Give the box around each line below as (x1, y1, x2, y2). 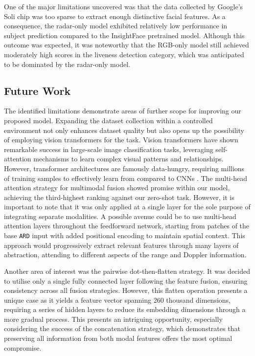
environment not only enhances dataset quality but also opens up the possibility (4, 125, 244, 135)
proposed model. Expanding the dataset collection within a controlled (4, 115, 213, 125)
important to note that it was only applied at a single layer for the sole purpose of (4, 201, 251, 212)
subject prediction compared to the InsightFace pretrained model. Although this (4, 30, 245, 40)
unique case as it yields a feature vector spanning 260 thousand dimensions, (4, 294, 231, 305)
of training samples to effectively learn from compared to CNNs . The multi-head (4, 173, 247, 183)
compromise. (4, 342, 42, 353)
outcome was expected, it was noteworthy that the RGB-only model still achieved (4, 40, 249, 50)
